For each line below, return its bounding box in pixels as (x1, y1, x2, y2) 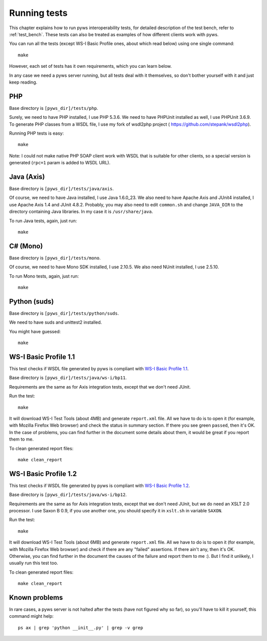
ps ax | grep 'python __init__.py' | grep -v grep (18, 625, 143, 631)
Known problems (9, 593, 63, 601)
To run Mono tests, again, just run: (9, 273, 79, 279)
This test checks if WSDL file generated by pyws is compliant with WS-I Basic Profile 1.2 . (9, 483, 190, 489)
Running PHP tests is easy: (9, 130, 64, 136)
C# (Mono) (9, 242, 43, 250)
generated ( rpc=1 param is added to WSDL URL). (9, 160, 111, 166)
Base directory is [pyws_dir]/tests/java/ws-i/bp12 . (9, 492, 127, 497)
